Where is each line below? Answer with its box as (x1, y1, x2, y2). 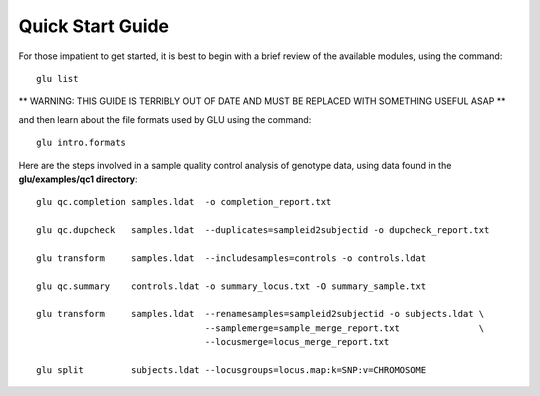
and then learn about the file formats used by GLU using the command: (18, 113, 312, 125)
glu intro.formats (36, 137, 127, 149)
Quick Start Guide (18, 15, 170, 37)
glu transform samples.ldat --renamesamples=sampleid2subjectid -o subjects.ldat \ (36, 308, 485, 320)
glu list (36, 73, 79, 84)
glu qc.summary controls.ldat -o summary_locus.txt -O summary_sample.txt (36, 280, 427, 292)
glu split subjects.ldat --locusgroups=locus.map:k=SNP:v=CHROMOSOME (36, 364, 427, 375)
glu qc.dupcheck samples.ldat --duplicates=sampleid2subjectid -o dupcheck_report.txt (36, 225, 490, 236)
